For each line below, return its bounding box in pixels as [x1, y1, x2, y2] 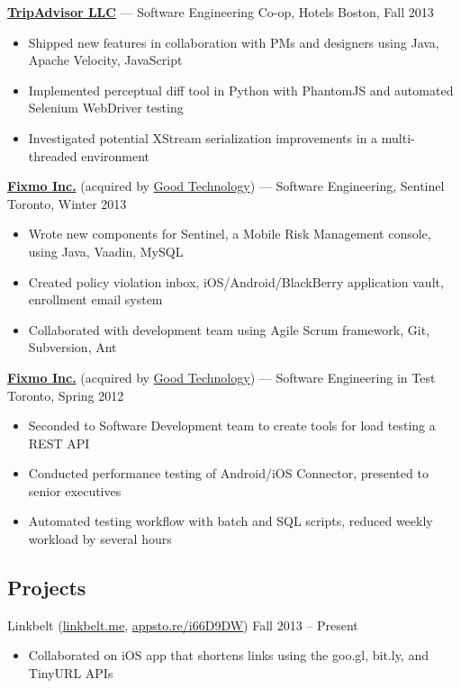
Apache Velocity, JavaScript [28, 50, 183, 69]
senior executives [28, 481, 122, 500]
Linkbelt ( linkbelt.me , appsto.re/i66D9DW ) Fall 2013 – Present [7, 615, 358, 634]
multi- [381, 128, 415, 147]
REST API [28, 433, 90, 452]
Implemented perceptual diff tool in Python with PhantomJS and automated [28, 80, 454, 99]
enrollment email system [28, 290, 163, 309]
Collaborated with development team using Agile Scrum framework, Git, [28, 320, 430, 339]
